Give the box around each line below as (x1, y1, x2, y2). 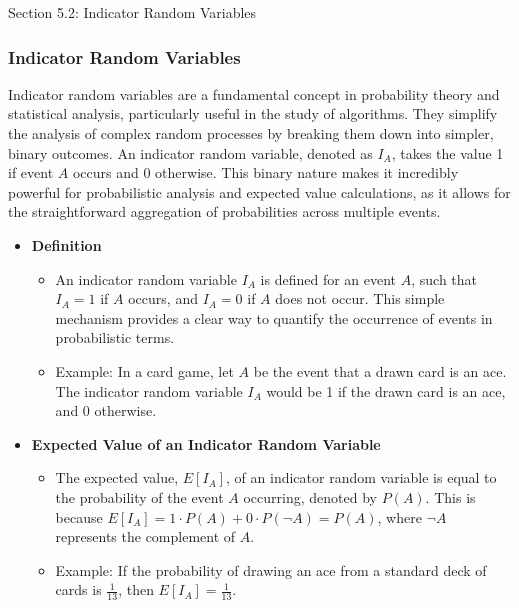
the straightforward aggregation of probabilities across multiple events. (8, 201, 441, 222)
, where (377, 506, 422, 527)
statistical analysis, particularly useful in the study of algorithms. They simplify (8, 103, 498, 124)
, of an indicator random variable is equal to (226, 467, 497, 488)
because (55, 506, 103, 527)
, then (118, 579, 154, 600)
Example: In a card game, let (55, 360, 234, 381)
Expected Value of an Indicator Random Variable (31, 433, 381, 454)
